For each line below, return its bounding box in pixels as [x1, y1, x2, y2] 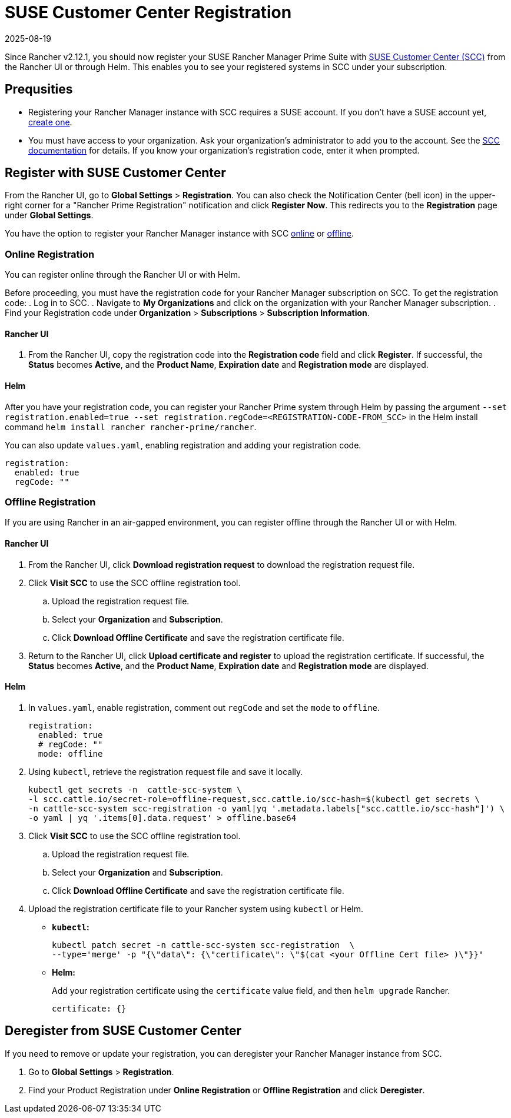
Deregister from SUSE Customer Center [5, 1023, 242, 1039]
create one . [28, 117, 72, 127]
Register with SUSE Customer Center [5, 165, 226, 181]
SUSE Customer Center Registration [5, 2, 292, 22]
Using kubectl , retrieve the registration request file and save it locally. [28, 766, 303, 777]
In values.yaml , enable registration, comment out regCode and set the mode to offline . [28, 702, 380, 713]
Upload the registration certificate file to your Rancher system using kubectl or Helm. [28, 903, 363, 914]
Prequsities [5, 82, 73, 97]
